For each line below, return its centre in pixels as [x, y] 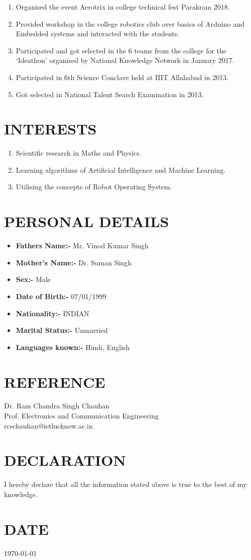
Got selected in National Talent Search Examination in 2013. [110, 94]
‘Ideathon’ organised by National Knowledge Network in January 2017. [125, 60]
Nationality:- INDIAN [52, 313]
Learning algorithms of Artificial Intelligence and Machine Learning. [121, 169]
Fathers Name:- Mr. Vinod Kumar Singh [82, 246]
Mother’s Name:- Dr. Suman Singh [74, 262]
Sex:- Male [33, 279]
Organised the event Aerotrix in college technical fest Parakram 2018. [123, 7]
